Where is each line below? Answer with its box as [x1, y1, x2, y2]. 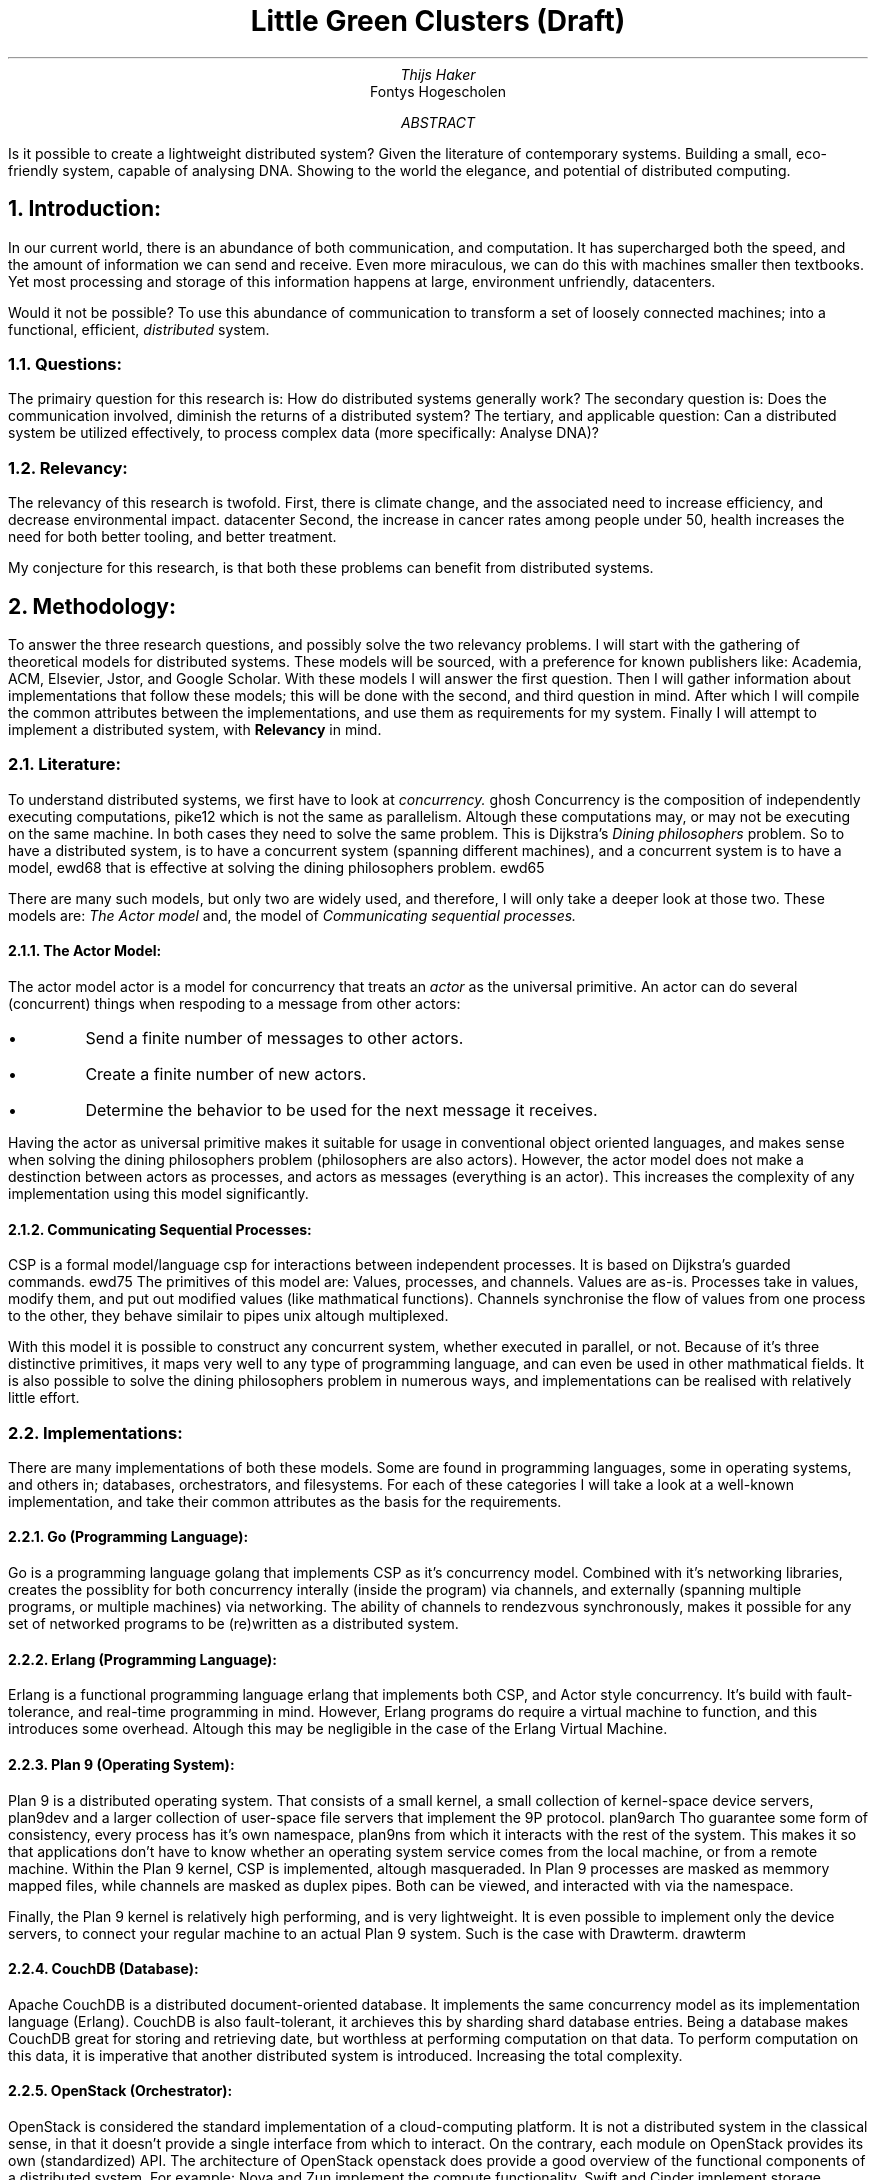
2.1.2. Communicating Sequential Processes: [8, 1220, 312, 1238]
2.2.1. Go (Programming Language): [8, 1528, 249, 1546]
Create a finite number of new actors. [85, 1063, 367, 1084]
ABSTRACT [400, 113, 476, 131]
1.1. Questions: [8, 353, 122, 374]
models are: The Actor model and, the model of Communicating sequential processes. [8, 906, 577, 924]
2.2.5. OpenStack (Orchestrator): [8, 2082, 233, 2100]
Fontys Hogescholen [370, 82, 506, 100]
